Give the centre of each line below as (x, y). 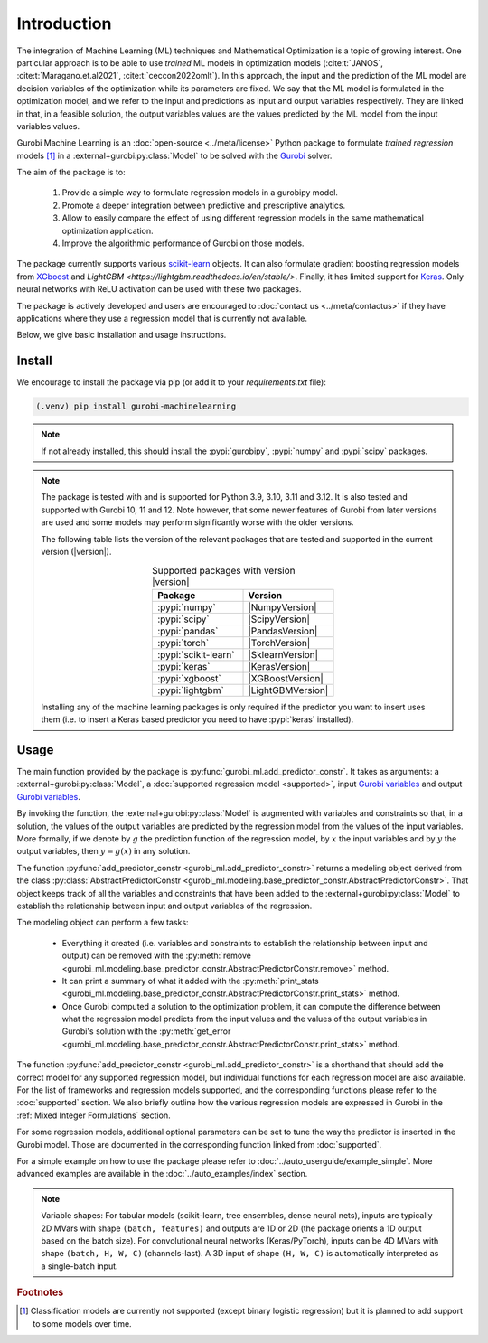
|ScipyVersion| (279, 619)
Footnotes (40, 1292)
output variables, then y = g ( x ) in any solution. (103, 851)
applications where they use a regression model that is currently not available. (162, 318)
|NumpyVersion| (282, 607)
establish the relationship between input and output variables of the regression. (164, 906)
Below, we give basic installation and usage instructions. (122, 335)
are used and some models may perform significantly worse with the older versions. (197, 522)
